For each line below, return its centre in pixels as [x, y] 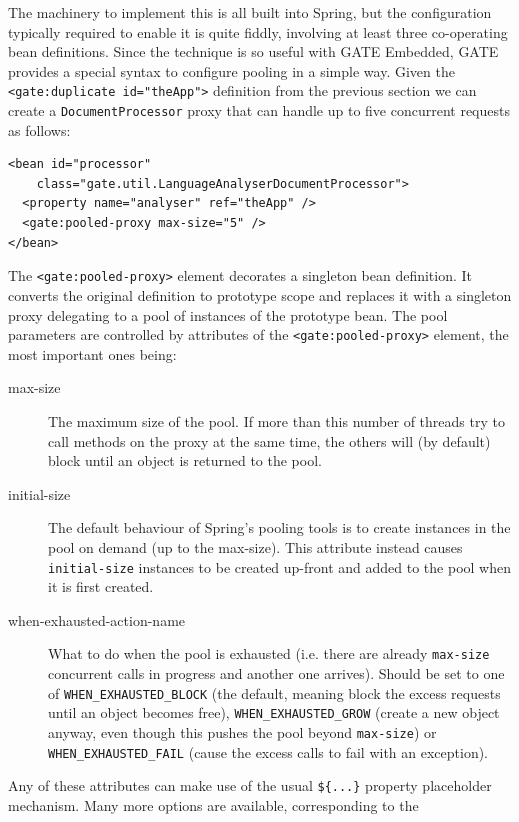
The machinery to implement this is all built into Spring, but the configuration [250, 12]
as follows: [39, 129]
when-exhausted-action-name [97, 619]
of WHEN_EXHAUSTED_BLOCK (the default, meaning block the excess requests [274, 692]
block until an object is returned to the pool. [185, 460]
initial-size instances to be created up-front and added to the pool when [279, 566]
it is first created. [101, 586]
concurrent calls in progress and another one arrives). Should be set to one [276, 673]
